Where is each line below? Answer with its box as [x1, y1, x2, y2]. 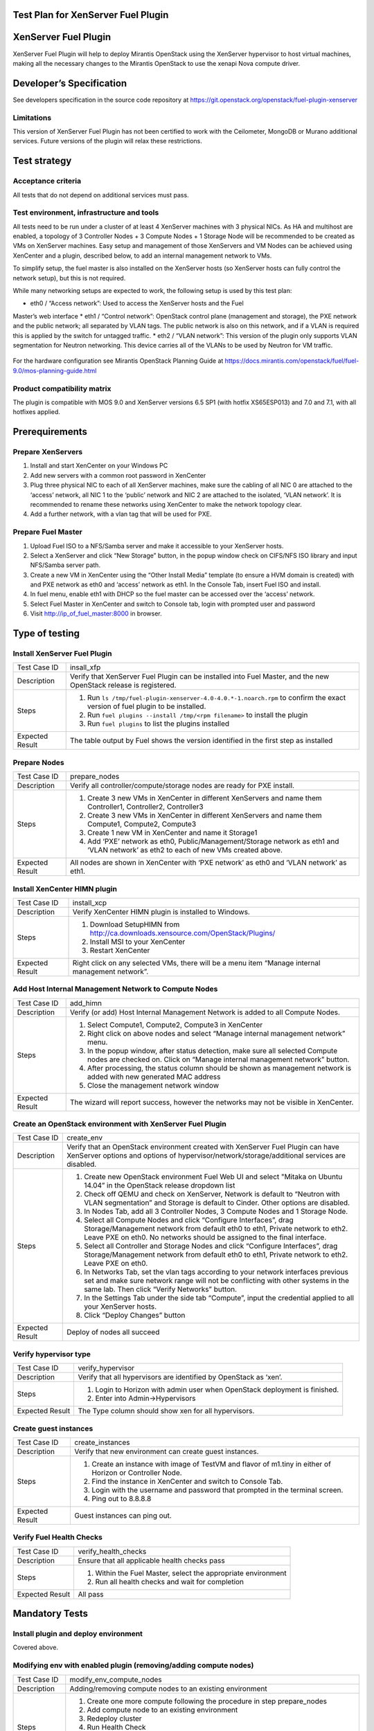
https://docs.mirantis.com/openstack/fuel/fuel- [224, 357, 359, 365]
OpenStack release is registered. [69, 681, 177, 690]
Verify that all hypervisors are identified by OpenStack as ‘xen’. [78, 1372, 283, 1382]
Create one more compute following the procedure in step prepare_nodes [87, 1696, 328, 1706]
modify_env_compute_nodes [69, 1674, 162, 1684]
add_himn [69, 998, 102, 1007]
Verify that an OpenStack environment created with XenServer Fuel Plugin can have [66, 1142, 339, 1152]
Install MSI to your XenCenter [89, 937, 186, 947]
